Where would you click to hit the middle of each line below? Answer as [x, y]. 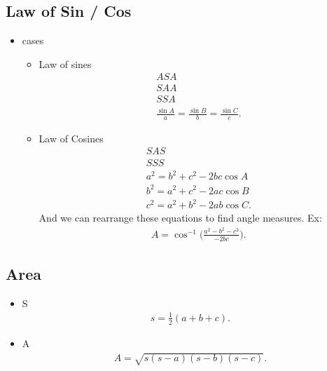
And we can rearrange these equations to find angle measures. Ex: [180, 218]
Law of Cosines [71, 138]
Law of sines [65, 63]
